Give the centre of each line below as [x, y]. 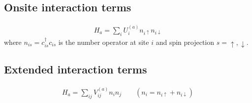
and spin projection [185, 42]
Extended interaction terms [76, 69]
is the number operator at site [104, 42]
